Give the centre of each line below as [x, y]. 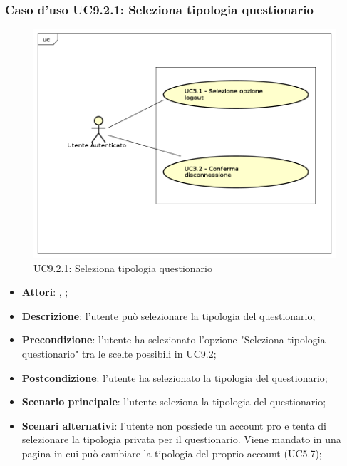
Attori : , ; [45, 292]
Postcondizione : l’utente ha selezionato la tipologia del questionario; [175, 377]
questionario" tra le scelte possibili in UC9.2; [119, 354]
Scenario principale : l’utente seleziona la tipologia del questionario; [174, 402]
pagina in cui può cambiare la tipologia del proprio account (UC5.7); [172, 454]
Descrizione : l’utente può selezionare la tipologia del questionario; [169, 315]
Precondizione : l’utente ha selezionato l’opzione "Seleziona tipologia [173, 340]
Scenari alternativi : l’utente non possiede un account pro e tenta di [174, 425]
